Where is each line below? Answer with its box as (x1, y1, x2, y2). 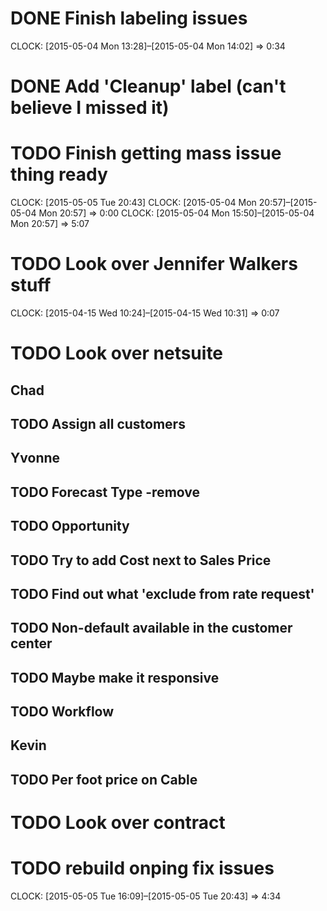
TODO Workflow (10, 703, 115, 721)
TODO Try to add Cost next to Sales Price (10, 552, 272, 569)
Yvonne (10, 450, 61, 467)
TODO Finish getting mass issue (10, 142, 282, 165)
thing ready (10, 163, 108, 186)
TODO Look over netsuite (10, 342, 224, 365)
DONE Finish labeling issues (10, 7, 248, 30)
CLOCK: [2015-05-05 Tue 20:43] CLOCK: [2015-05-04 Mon (10, 197, 257, 209)
